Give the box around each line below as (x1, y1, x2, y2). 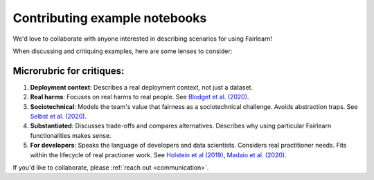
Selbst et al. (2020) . (30, 112, 87, 121)
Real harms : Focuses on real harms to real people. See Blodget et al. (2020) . (30, 93, 249, 101)
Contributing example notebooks (12, 10, 207, 26)
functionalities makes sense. (30, 131, 112, 139)
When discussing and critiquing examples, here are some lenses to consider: (12, 47, 233, 55)
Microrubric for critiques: (12, 65, 125, 77)
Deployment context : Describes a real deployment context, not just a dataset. (30, 83, 253, 91)
